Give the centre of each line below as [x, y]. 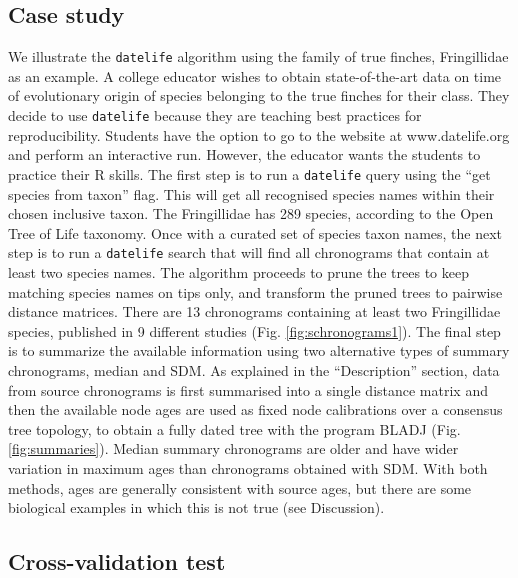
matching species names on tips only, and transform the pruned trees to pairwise [255, 291]
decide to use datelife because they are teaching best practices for [215, 115]
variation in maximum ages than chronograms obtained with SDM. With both [248, 467]
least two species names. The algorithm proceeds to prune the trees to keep [238, 271]
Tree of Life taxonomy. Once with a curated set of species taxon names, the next [255, 232]
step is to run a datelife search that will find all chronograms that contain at [249, 252]
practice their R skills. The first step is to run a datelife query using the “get [249, 173]
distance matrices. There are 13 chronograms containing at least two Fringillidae [254, 311]
